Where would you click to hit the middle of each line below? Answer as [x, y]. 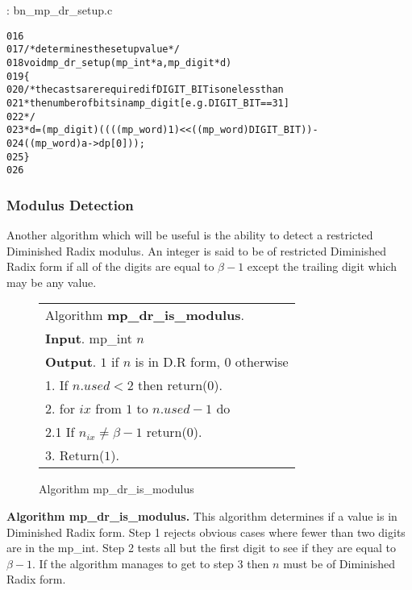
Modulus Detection [70, 204]
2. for [60, 409]
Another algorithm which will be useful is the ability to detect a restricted [190, 235]
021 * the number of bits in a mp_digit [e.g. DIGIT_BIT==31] [148, 103]
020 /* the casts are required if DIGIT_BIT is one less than [145, 90]
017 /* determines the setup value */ [93, 50]
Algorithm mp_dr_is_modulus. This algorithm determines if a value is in [202, 516]
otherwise [262, 362]
